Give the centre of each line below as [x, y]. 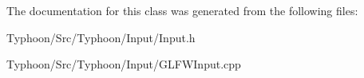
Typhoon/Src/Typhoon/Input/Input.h [101, 37]
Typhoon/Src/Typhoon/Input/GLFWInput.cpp [124, 64]
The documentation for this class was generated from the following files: [182, 10]
